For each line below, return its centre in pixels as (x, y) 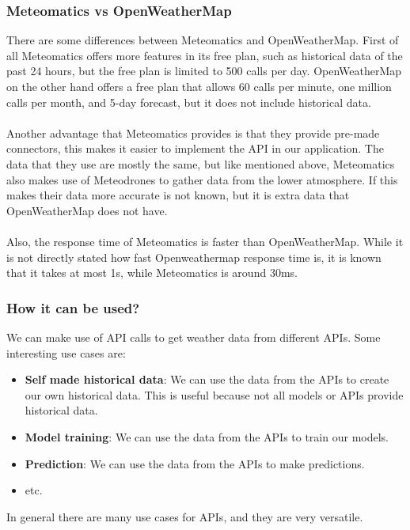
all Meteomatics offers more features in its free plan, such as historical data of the (205, 55)
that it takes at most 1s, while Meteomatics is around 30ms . (152, 273)
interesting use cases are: (66, 352)
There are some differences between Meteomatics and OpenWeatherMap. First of (203, 40)
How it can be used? (73, 307)
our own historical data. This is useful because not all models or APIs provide (214, 394)
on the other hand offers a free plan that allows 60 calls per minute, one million (199, 86)
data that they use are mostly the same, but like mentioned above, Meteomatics (201, 163)
